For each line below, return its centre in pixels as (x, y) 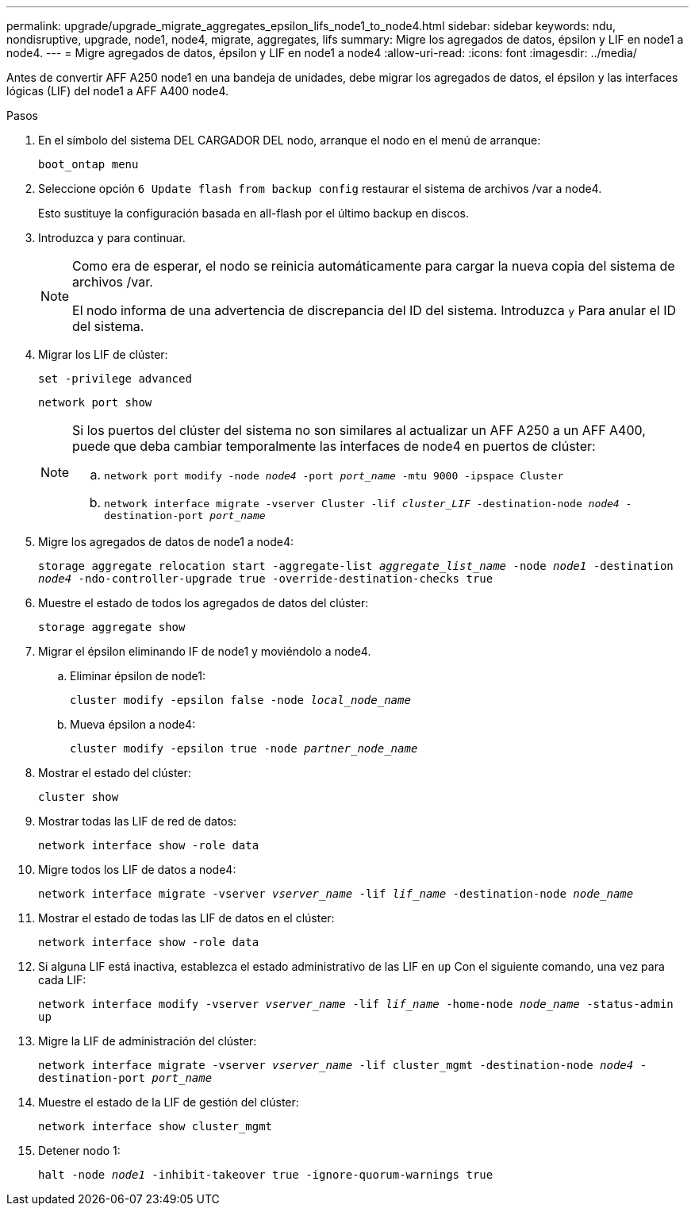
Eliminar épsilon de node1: (138, 676)
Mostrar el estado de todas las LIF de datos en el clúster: (186, 918)
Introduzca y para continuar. (112, 238)
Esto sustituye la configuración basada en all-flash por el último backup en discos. (253, 213)
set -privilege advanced (115, 379)
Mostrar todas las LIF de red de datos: (138, 821)
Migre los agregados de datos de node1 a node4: (166, 542)
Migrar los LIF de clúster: (103, 354)
